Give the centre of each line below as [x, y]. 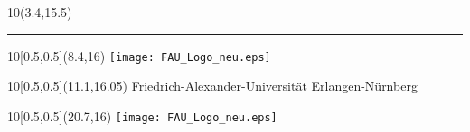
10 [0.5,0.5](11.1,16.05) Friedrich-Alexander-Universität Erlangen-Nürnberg [212, 86]
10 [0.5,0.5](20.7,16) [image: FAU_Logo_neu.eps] [142, 115]
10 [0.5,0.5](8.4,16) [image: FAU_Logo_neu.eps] [139, 55]
